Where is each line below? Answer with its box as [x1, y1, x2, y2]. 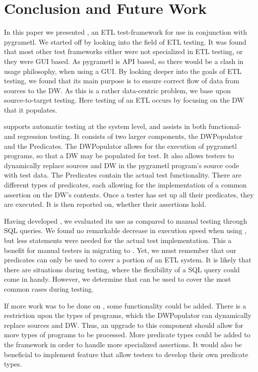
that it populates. [4, 104, 58, 115]
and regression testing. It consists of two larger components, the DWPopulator [4, 131, 243, 141]
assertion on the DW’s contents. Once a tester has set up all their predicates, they [4, 189, 254, 199]
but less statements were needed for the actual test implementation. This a [4, 235, 232, 245]
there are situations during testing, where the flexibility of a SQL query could [4, 264, 240, 274]
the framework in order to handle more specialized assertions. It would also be [4, 339, 242, 349]
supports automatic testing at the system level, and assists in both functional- [4, 121, 242, 131]
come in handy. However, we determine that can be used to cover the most [4, 274, 231, 284]
